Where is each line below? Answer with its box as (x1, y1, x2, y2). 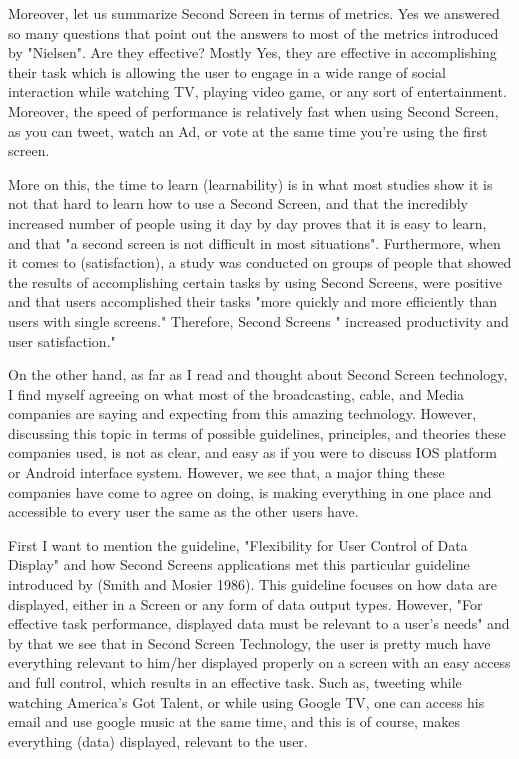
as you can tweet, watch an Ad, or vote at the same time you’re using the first (8, 120, 488, 141)
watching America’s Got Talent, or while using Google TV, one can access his (8, 691, 485, 712)
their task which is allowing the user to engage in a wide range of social (8, 61, 446, 82)
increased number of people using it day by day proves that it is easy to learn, (8, 212, 487, 233)
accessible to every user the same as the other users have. (8, 501, 359, 522)
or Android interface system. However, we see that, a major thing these (8, 462, 445, 483)
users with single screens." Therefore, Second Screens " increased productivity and (8, 310, 509, 331)
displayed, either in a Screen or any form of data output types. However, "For (8, 593, 483, 614)
